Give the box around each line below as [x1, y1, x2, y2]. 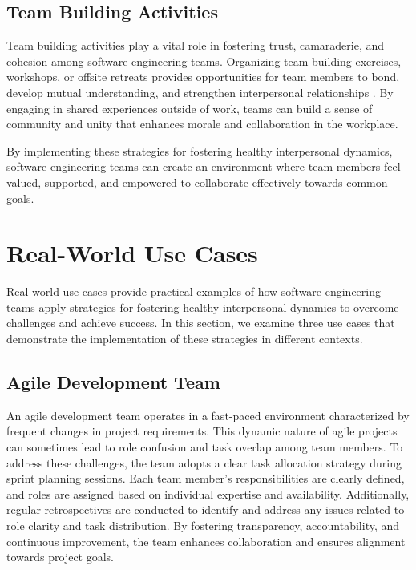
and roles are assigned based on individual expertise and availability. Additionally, [6, 485, 410, 502]
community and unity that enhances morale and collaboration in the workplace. [6, 115, 398, 132]
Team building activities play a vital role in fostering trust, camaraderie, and [6, 37, 385, 54]
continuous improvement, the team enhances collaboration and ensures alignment [6, 532, 406, 549]
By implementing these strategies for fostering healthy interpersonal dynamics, [6, 142, 393, 159]
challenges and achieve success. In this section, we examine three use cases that [6, 314, 395, 331]
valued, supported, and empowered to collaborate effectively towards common [6, 173, 388, 190]
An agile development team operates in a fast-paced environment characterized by [6, 406, 410, 423]
